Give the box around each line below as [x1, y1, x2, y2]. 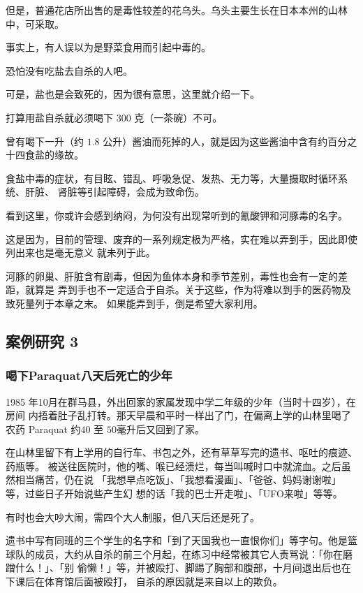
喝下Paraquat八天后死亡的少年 [6, 367, 172, 384]
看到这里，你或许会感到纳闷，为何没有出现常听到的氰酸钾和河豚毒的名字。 [6, 207, 348, 222]
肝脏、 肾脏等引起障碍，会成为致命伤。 [24, 184, 205, 199]
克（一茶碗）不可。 [134, 110, 223, 124]
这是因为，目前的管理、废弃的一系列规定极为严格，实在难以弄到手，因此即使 [6, 231, 357, 246]
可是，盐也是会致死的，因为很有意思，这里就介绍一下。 [6, 87, 260, 101]
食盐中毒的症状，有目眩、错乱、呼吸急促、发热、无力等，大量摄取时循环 [6, 170, 338, 185]
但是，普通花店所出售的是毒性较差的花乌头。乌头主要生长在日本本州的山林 [6, 3, 348, 17]
